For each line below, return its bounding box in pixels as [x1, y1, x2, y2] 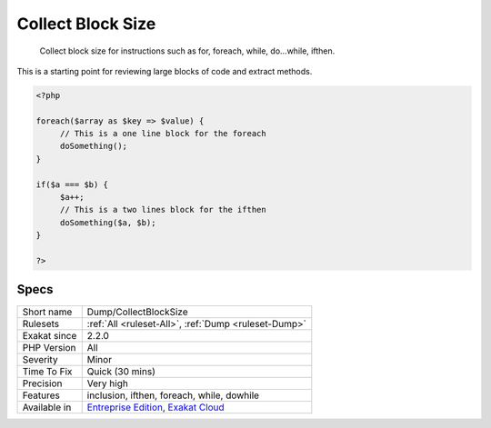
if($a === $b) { [35, 179, 109, 190]
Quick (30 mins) [86, 364, 156, 377]
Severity [22, 353, 58, 365]
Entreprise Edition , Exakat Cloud [86, 401, 225, 413]
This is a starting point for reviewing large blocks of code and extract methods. [16, 65, 313, 76]
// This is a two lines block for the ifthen [59, 204, 267, 215]
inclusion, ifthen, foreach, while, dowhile [86, 389, 259, 402]
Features [22, 389, 61, 402]
